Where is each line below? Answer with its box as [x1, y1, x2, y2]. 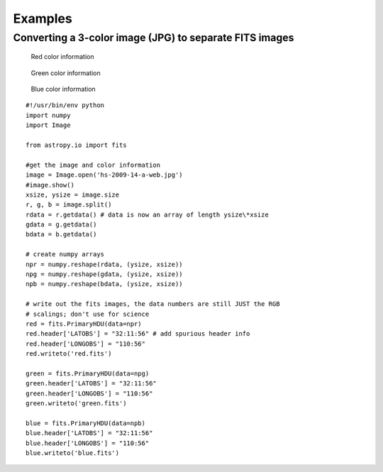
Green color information [30, 68, 101, 77]
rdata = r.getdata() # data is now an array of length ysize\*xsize [26, 210, 269, 219]
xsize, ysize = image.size [26, 190, 120, 199]
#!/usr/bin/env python [26, 101, 105, 109]
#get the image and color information [26, 160, 161, 169]
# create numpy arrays [26, 251, 105, 258]
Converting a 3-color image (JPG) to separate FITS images [13, 31, 294, 44]
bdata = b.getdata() [26, 231, 97, 238]
